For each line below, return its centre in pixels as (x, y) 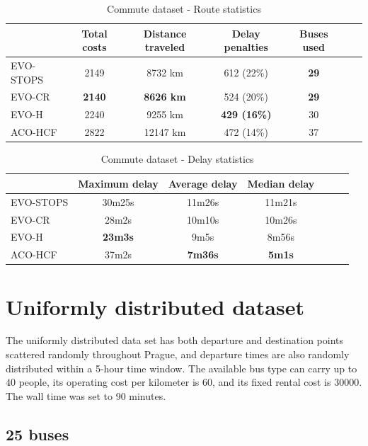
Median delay (281, 183)
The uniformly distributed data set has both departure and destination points (175, 340)
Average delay (203, 183)
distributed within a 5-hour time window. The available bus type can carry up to (182, 368)
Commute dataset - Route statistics (184, 8)
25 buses (38, 434)
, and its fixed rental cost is (272, 382)
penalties (246, 47)
